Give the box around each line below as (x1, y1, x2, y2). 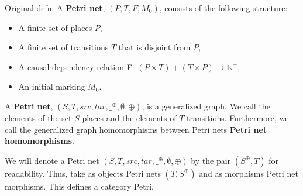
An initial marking (18, 80, 85, 92)
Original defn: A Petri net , (5, 2, 105, 13)
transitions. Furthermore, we (187, 111, 289, 123)
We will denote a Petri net (5, 154, 99, 166)
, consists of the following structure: (159, 2, 288, 13)
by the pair (191, 154, 231, 166)
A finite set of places (18, 21, 92, 33)
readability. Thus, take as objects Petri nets (5, 167, 161, 179)
